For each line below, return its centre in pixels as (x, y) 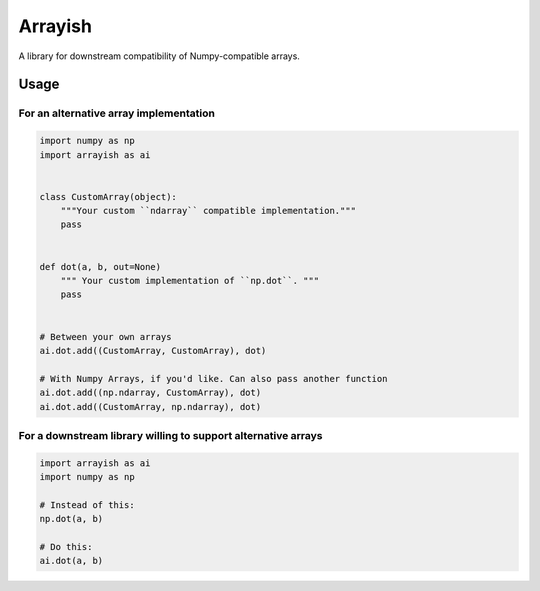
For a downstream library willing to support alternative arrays (171, 435)
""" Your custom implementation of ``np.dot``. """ (190, 281)
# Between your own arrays (105, 336)
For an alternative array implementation (116, 113)
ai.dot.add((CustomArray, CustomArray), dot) (153, 350)
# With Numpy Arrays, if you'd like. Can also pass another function (213, 378)
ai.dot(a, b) (71, 561)
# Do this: (66, 547)
